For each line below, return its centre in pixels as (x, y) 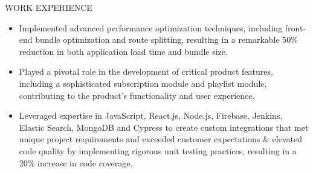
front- (295, 27)
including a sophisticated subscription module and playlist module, (143, 83)
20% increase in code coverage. (76, 162)
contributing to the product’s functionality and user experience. (137, 95)
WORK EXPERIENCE (49, 7)
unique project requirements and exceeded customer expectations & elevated (160, 139)
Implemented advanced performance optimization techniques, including (151, 27)
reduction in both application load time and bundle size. (123, 51)
